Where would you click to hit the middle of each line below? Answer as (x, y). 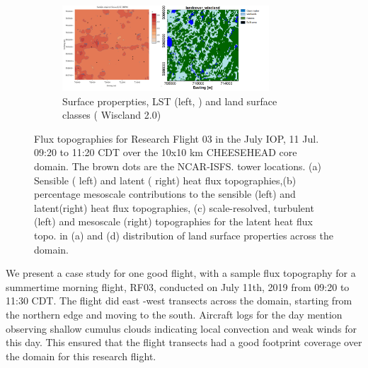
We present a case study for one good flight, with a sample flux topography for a (181, 273)
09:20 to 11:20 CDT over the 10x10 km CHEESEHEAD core (166, 152)
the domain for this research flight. (81, 356)
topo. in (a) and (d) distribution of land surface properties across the (184, 235)
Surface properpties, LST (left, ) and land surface (170, 101)
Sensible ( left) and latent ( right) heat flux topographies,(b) (165, 180)
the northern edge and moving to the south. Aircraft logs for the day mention (174, 314)
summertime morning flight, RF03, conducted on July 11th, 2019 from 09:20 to (178, 286)
